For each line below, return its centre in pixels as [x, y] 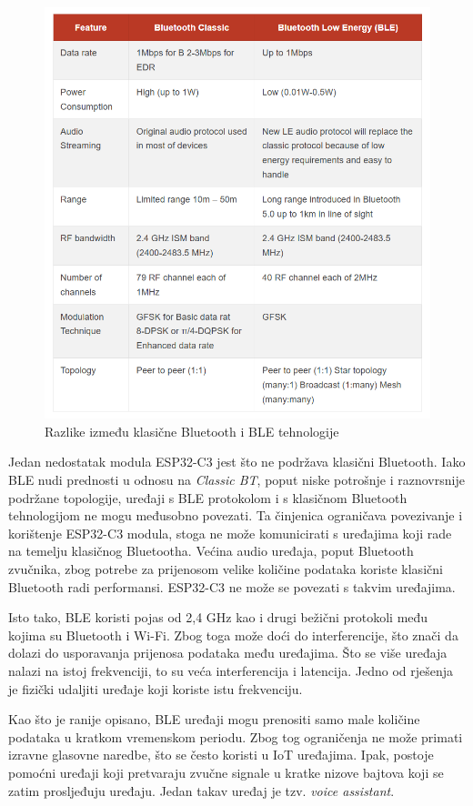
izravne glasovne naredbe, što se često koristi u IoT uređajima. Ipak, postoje [221, 755]
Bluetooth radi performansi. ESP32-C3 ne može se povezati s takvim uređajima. [232, 586]
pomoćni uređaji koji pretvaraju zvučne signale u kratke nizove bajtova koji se [226, 772]
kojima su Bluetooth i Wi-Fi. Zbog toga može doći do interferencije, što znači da [233, 635]
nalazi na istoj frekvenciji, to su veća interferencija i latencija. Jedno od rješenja [231, 671]
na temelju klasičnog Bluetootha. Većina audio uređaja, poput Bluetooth [211, 551]
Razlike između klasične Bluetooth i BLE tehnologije [192, 431]
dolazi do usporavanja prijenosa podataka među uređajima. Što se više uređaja [228, 653]
